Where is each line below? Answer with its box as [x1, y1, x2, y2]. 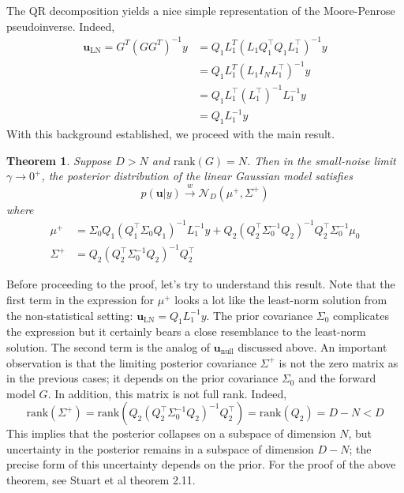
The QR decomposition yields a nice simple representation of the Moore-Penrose [6, 2, 395, 18]
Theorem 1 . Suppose [6, 152, 112, 168]
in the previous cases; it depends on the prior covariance [6, 370, 279, 386]
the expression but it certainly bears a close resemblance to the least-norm [6, 323, 366, 340]
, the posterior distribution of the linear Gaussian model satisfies [41, 167, 353, 184]
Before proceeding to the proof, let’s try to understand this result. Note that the [6, 276, 395, 292]
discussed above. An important [238, 338, 387, 355]
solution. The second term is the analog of [6, 338, 211, 355]
